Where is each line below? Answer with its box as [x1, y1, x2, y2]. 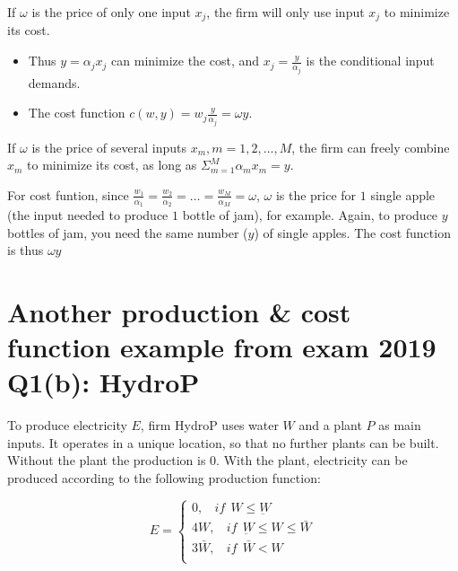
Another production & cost [7, 293, 351, 329]
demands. [28, 73, 81, 92]
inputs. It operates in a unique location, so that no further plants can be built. [7, 433, 439, 452]
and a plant [298, 416, 362, 435]
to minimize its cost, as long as [27, 155, 197, 174]
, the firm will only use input [206, 3, 365, 21]
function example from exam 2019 [7, 329, 436, 365]
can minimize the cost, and [111, 51, 260, 70]
